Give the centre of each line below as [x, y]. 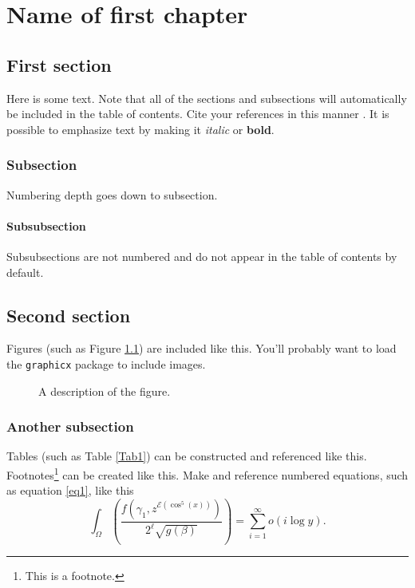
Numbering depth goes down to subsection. [112, 194]
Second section [69, 315]
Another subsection [70, 426]
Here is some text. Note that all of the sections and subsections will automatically [207, 98]
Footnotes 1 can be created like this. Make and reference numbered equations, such [207, 474]
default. [25, 272]
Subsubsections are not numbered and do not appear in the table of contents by [202, 256]
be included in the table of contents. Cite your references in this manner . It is [198, 114]
